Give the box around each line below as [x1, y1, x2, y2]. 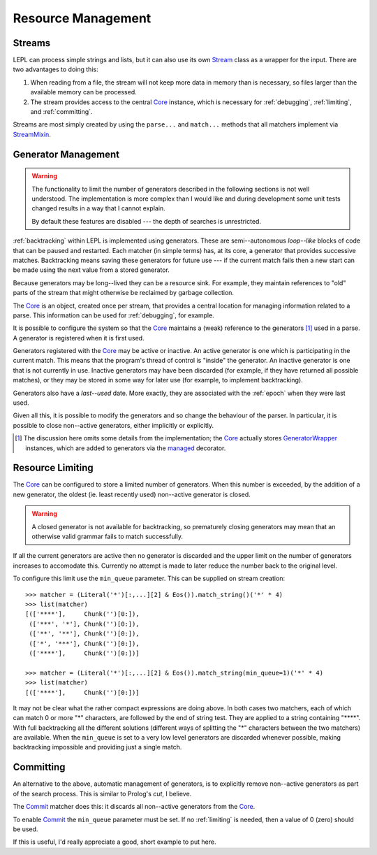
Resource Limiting [13, 462, 94, 474]
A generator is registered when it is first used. [13, 333, 145, 342]
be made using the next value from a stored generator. [13, 266, 170, 274]
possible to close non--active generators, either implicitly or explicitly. [13, 421, 214, 429]
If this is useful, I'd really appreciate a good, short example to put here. [13, 838, 216, 846]
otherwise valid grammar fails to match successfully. [31, 532, 184, 541]
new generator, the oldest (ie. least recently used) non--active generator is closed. [13, 490, 251, 498]
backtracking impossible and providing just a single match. [13, 743, 182, 752]
